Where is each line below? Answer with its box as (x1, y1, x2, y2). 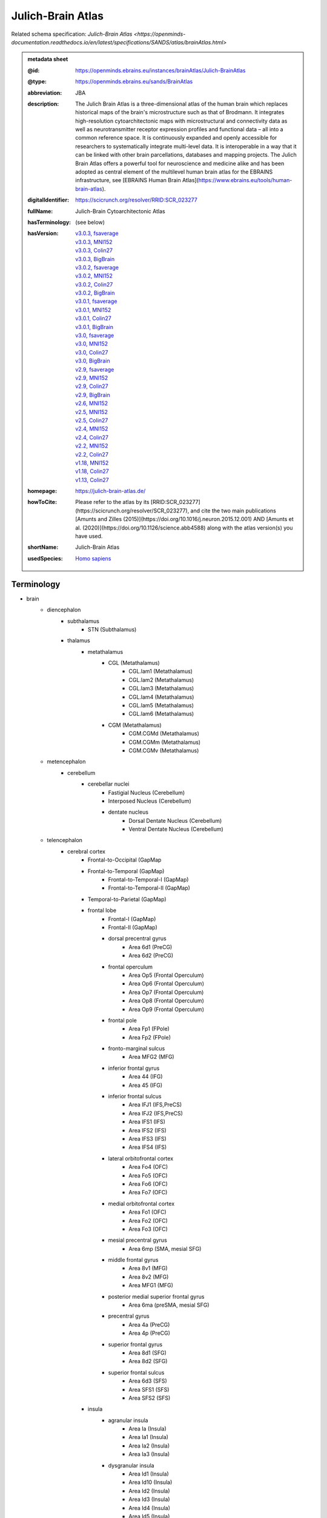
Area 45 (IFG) (128, 1081, 163, 1089)
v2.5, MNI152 (75, 408, 108, 415)
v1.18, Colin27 (75, 468, 109, 475)
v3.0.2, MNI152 (75, 272, 113, 279)
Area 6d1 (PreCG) (128, 943, 173, 950)
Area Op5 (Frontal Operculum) (128, 972, 204, 979)
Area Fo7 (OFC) (128, 1189, 168, 1196)
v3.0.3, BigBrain (75, 255, 115, 262)
